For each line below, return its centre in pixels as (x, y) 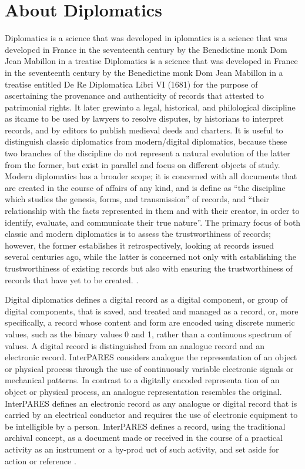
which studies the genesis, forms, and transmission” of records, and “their (137, 199)
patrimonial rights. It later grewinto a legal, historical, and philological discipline (150, 107)
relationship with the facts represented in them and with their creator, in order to (152, 211)
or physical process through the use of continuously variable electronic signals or (149, 368)
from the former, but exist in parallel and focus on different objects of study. (143, 164)
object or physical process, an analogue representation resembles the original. (143, 391)
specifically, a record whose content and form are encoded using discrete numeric (150, 322)
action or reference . (41, 460)
